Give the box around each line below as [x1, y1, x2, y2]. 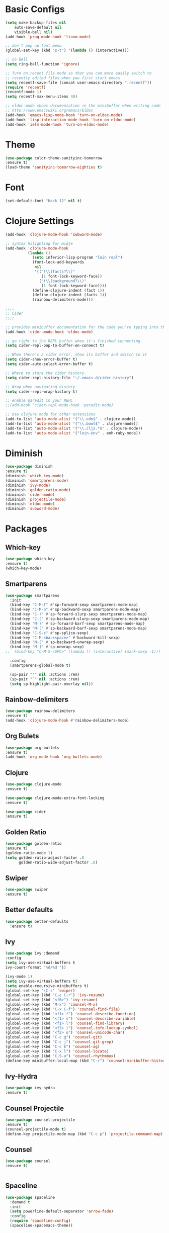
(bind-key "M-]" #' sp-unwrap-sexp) [10, 645, 84, 650]
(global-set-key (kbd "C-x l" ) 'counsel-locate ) [5, 1048, 109, 1054]
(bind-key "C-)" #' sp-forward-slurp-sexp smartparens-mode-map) [10, 612, 147, 617]
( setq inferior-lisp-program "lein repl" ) [32, 255, 123, 260]
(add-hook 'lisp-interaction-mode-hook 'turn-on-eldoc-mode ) [5, 117, 136, 122]
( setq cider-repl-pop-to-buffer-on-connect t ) [5, 343, 105, 348]
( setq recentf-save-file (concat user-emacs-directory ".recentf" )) [5, 80, 152, 85]
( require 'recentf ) [5, 84, 46, 90]
